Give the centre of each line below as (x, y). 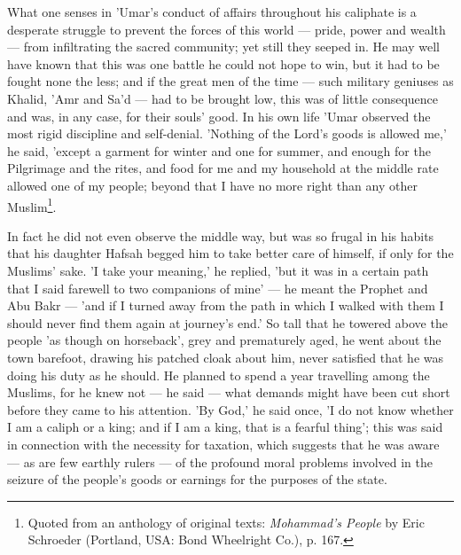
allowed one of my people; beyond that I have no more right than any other (212, 185)
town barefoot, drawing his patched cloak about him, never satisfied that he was (225, 357)
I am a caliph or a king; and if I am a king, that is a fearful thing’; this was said (225, 427)
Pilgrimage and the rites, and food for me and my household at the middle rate (223, 168)
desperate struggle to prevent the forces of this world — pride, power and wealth (227, 29)
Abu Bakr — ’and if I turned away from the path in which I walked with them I (226, 305)
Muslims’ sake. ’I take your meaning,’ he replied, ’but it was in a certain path (218, 270)
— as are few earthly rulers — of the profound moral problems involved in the (220, 461)
